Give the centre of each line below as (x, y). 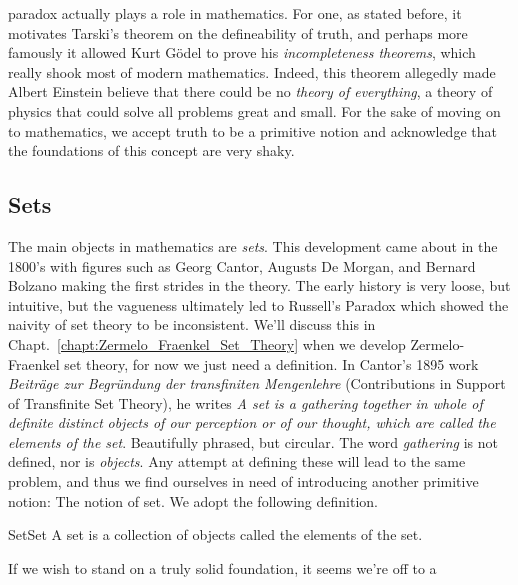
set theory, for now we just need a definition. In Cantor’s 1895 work (271, 363)
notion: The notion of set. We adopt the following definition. (193, 500)
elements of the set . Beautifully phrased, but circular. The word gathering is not (253, 441)
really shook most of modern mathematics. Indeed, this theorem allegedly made (252, 71)
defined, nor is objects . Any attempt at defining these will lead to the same (237, 461)
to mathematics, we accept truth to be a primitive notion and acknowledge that (252, 130)
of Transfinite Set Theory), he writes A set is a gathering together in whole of (245, 402)
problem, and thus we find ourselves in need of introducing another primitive (243, 481)
